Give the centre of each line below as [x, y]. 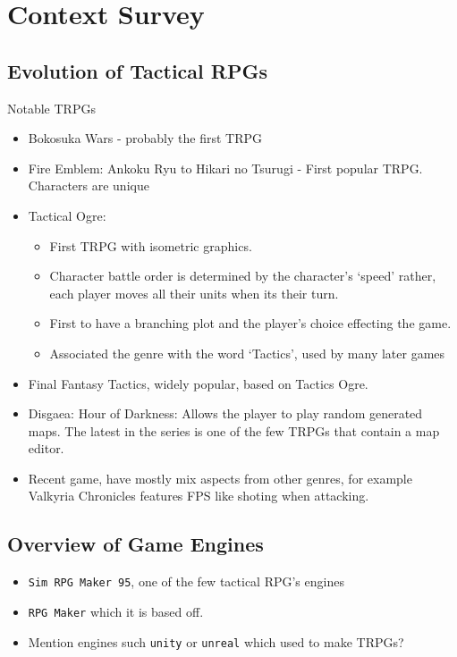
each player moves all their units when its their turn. [194, 293]
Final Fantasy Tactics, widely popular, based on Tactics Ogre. [198, 383]
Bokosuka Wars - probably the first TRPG [145, 138]
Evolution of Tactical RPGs [137, 70]
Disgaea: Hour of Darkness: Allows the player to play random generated [225, 413]
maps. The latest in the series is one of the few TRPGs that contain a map [234, 430]
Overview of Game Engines [135, 544]
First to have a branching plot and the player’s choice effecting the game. [250, 323]
